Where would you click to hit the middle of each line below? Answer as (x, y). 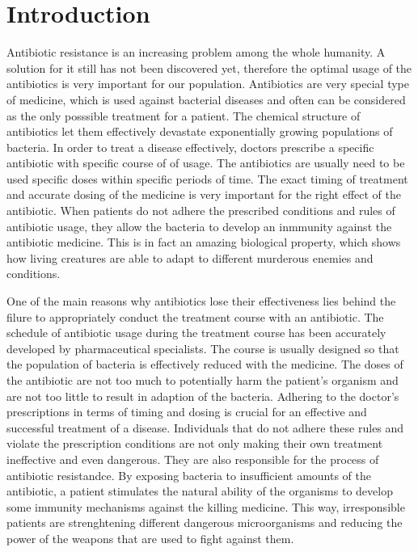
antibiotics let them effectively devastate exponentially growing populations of (200, 131)
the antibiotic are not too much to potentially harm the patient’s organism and (203, 380)
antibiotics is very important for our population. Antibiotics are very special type (208, 84)
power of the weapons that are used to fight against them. (150, 538)
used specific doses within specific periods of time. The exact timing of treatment (207, 178)
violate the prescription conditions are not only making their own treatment (195, 443)
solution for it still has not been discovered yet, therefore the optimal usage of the (209, 67)
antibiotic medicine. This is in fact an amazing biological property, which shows (204, 242)
